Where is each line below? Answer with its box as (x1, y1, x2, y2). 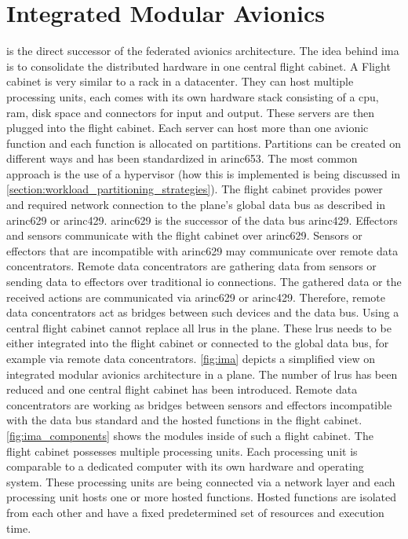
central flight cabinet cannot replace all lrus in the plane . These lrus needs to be (6, 319, 392, 335)
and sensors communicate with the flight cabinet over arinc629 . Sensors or (6, 227, 362, 244)
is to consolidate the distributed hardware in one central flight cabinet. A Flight (6, 57, 391, 74)
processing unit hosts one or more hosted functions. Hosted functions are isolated (6, 489, 397, 505)
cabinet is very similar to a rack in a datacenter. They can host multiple (6, 73, 354, 90)
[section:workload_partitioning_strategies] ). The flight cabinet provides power (6, 181, 383, 197)
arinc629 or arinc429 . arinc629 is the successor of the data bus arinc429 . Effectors (6, 211, 398, 228)
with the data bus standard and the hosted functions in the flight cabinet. (6, 412, 362, 428)
